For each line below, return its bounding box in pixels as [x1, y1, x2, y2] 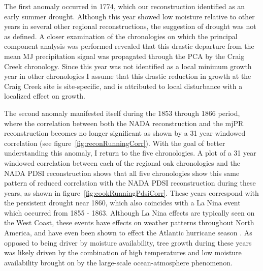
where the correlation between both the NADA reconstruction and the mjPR [4, 117, 244, 128]
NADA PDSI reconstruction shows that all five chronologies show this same [4, 167, 240, 178]
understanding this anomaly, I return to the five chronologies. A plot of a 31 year [4, 147, 256, 158]
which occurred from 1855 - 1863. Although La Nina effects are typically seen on [4, 207, 255, 218]
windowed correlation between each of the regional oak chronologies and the [4, 157, 240, 168]
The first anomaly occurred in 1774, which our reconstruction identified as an [4, 1, 245, 11]
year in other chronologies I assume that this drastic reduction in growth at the [4, 71, 251, 81]
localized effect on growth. [4, 91, 85, 101]
